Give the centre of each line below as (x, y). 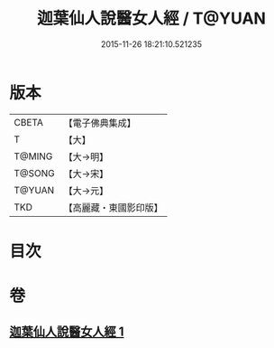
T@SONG (35, 173)
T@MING (33, 156)
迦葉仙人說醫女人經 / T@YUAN (151, 19)
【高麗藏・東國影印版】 (114, 207)
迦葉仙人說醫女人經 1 (67, 332)
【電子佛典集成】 (100, 123)
